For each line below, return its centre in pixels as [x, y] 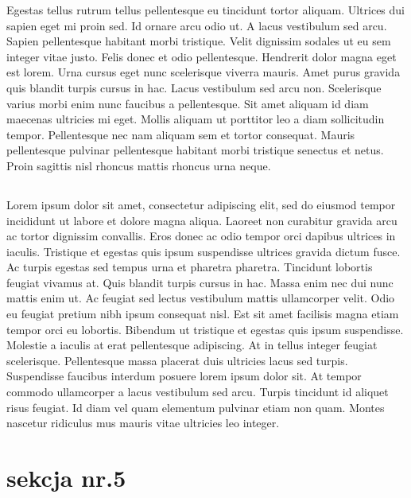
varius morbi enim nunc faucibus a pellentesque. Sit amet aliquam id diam [188, 103]
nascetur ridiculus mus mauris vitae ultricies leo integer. [143, 423]
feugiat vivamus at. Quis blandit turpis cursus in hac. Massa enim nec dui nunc [200, 282]
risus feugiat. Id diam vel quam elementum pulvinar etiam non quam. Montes [196, 407]
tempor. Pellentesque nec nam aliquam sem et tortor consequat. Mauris [181, 134]
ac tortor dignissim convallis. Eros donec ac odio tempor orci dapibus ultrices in [201, 236]
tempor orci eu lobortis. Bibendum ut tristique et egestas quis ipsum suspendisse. [205, 329]
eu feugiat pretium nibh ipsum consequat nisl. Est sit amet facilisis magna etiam [203, 314]
